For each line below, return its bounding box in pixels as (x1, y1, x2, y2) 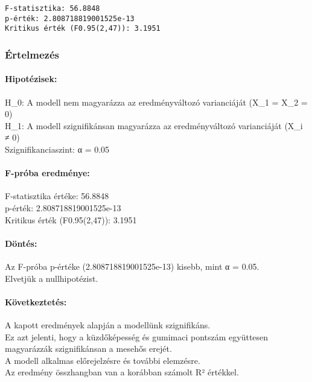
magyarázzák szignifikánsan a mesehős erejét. (5, 342, 172, 355)
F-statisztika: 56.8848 (5, 4, 100, 13)
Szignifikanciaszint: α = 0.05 (5, 142, 110, 155)
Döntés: (5, 237, 37, 249)
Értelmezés (5, 46, 59, 62)
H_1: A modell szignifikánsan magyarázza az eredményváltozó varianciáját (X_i (5, 119, 303, 132)
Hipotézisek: (5, 72, 57, 85)
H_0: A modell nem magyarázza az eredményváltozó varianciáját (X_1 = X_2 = (5, 95, 308, 108)
